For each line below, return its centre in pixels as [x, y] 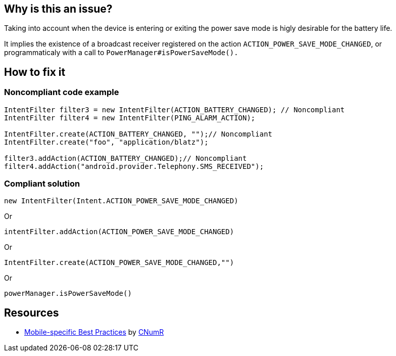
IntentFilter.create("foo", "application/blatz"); [106, 142]
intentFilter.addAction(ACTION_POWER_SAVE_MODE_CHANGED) [119, 232]
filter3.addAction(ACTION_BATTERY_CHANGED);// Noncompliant [126, 158]
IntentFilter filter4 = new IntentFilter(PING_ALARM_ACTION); [130, 118]
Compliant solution [42, 184]
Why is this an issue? [58, 9]
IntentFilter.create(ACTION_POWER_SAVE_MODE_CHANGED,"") [119, 263]
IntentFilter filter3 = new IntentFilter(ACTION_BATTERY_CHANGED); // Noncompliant [175, 109]
